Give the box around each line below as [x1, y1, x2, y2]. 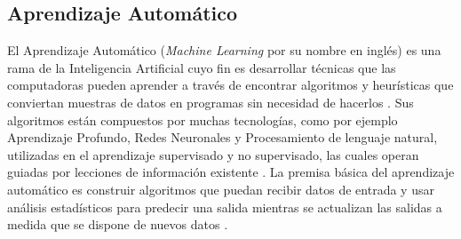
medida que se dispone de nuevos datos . [7, 215, 228, 234]
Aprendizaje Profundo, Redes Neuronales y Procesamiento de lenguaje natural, [7, 128, 438, 147]
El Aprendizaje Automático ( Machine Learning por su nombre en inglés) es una [7, 41, 441, 60]
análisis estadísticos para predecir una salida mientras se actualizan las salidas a [7, 197, 442, 216]
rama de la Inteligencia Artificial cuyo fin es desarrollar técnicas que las [7, 58, 396, 76]
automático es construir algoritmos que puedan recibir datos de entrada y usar [7, 179, 434, 198]
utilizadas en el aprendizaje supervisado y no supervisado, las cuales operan [7, 145, 419, 163]
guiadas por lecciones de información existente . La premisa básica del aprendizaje [7, 163, 455, 181]
